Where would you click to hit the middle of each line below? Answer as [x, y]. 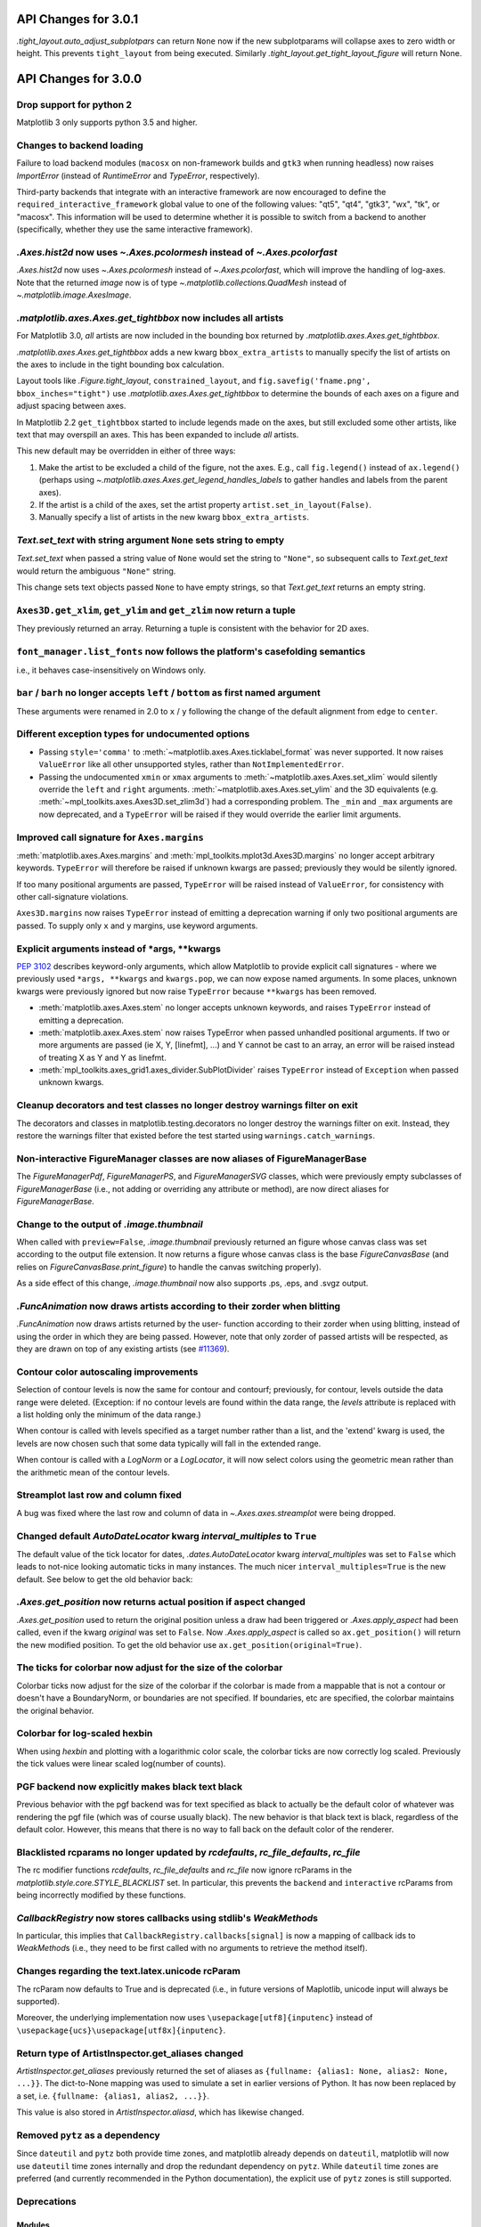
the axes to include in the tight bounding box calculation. [120, 364]
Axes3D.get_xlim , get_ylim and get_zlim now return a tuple [156, 610]
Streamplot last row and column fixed [99, 1495]
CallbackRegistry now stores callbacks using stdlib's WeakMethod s [167, 1918]
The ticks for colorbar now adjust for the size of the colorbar [150, 1668]
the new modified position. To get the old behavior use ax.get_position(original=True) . [189, 1644]
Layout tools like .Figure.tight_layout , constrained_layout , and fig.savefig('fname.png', [194, 381]
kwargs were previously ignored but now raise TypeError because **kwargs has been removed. [197, 991]
